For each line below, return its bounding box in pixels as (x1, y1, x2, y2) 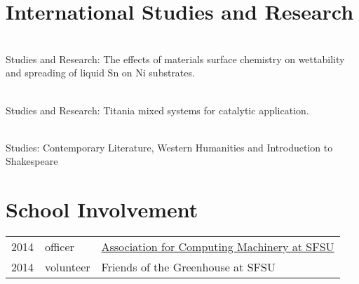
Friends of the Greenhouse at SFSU (101, 259, 276, 275)
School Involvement (6, 195, 198, 224)
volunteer (45, 259, 90, 275)
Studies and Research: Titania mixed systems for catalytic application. (6, 102, 309, 117)
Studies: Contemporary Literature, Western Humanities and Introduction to (6, 140, 333, 154)
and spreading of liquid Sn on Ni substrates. (6, 65, 195, 80)
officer (45, 238, 74, 255)
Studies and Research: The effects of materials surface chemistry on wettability (6, 51, 345, 66)
